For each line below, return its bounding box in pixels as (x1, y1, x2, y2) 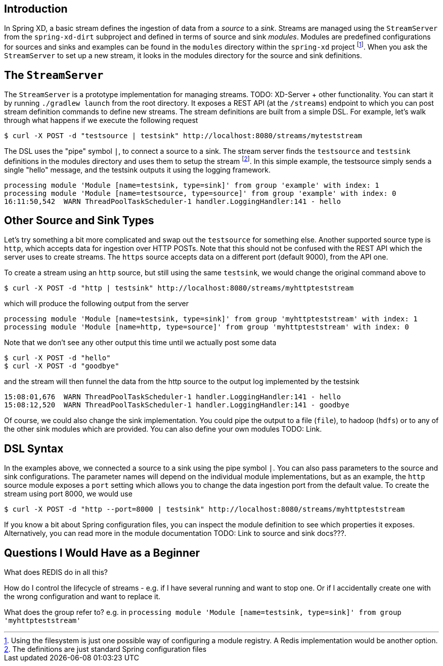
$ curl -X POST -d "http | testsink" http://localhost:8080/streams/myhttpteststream (4, 284, 354, 293)
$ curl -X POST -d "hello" (4, 354, 111, 362)
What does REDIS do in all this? (4, 568, 108, 577)
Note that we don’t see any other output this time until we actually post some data (4, 338, 277, 347)
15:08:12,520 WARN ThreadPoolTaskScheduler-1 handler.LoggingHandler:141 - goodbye (4, 401, 349, 409)
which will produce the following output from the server (4, 299, 189, 308)
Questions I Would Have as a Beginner (4, 546, 200, 559)
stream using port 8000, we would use (4, 489, 132, 498)
